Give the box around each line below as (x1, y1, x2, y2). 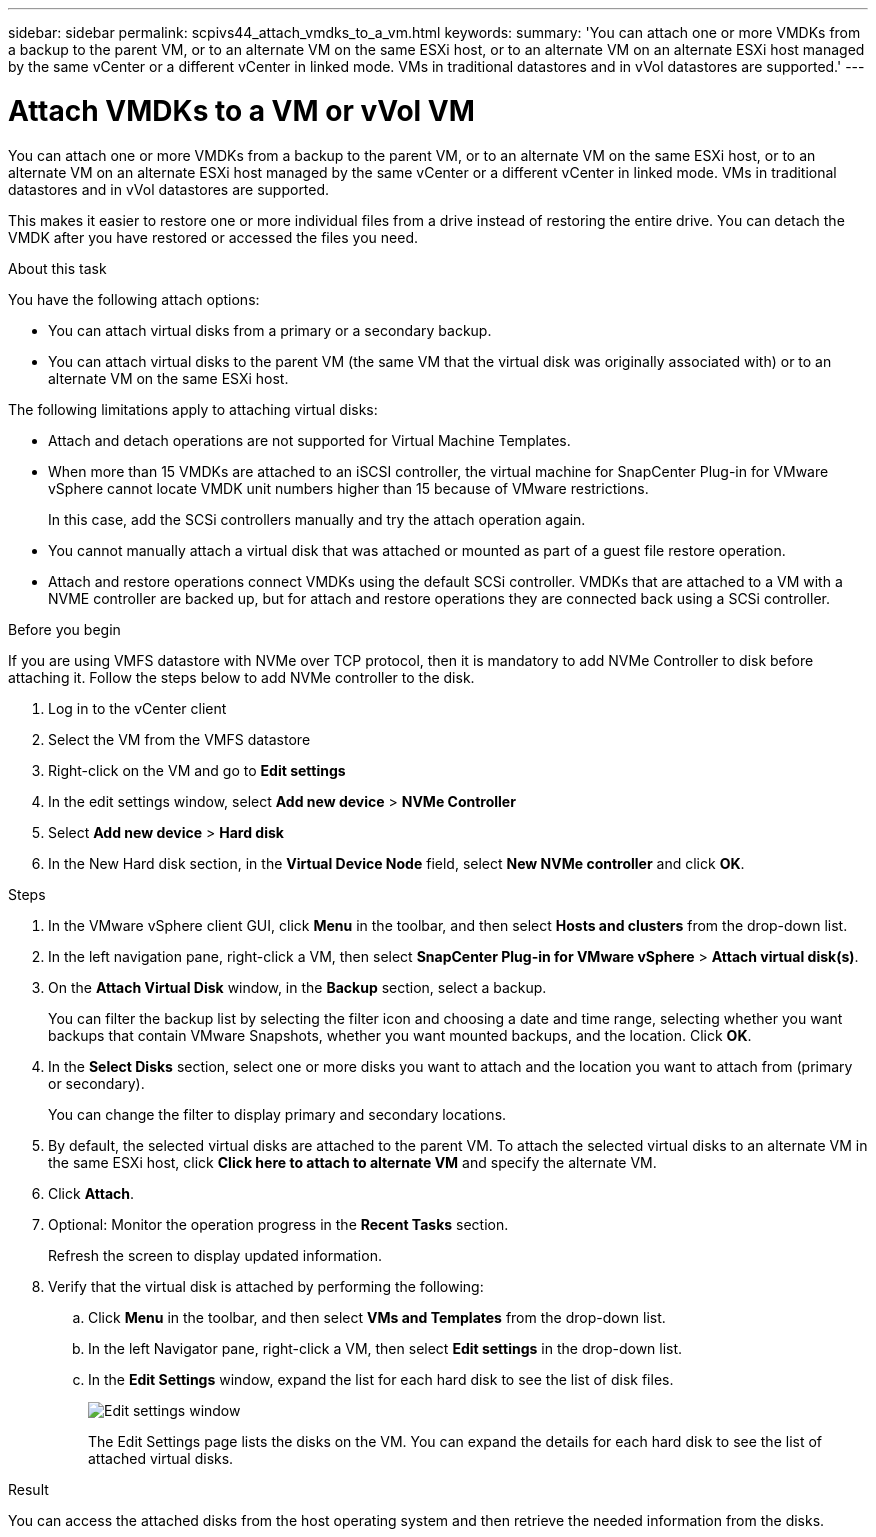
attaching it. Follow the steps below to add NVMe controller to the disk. (8, 668, 475, 686)
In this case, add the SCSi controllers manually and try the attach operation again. (48, 510, 586, 528)
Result (8, 1480, 49, 1498)
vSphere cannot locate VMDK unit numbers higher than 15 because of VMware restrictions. (48, 479, 649, 497)
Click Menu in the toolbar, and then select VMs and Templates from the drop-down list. (88, 1308, 666, 1326)
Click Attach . (48, 1184, 135, 1202)
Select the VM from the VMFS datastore (48, 730, 311, 748)
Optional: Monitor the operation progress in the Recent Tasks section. (48, 1215, 509, 1233)
